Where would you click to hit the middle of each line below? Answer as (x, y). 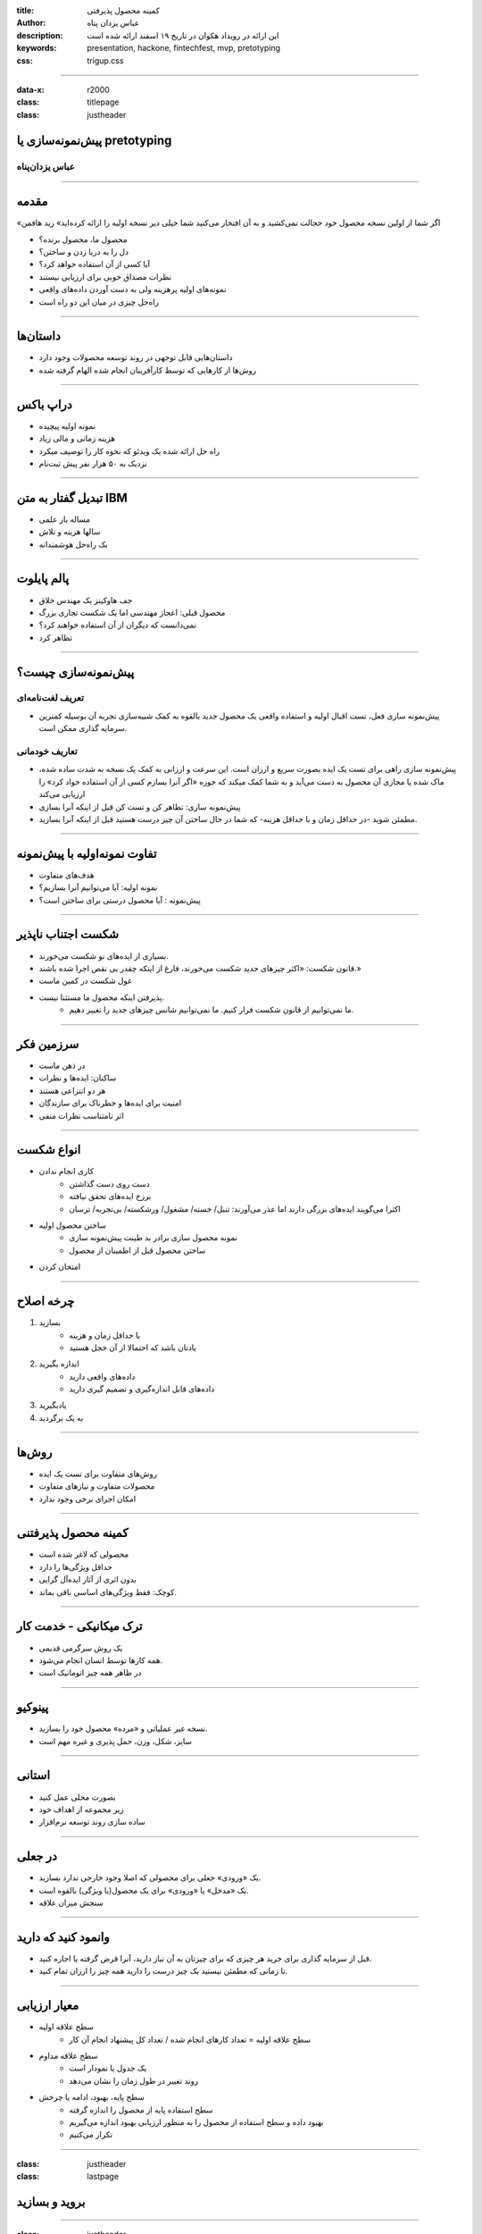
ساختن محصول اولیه (73, 1225)
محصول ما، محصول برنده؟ (83, 239)
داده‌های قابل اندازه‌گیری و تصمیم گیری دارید (142, 1389)
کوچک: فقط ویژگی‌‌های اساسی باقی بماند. (108, 1592)
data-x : (30, 89)
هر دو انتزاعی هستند (72, 1090)
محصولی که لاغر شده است (84, 1554)
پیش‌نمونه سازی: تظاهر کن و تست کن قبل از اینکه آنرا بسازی (140, 806)
